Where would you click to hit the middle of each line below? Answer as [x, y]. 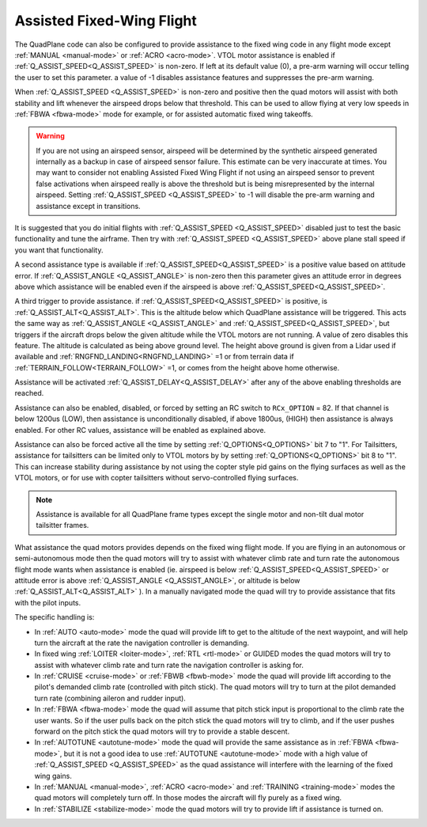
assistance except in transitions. [89, 206]
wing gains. [53, 776]
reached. [29, 393]
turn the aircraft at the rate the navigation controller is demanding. [142, 643]
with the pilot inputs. [48, 602]
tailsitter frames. [62, 525]
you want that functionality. [59, 250]
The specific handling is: [55, 617]
